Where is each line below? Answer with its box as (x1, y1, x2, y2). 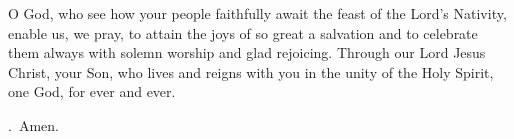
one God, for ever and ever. (8, 81, 176, 102)
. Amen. (8, 114, 59, 135)
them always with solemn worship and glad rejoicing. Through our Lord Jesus (8, 42, 486, 63)
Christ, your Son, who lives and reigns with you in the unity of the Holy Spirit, (8, 61, 494, 82)
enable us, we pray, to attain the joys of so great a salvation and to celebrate (8, 22, 478, 43)
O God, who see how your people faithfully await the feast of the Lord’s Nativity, (8, 3, 507, 23)
